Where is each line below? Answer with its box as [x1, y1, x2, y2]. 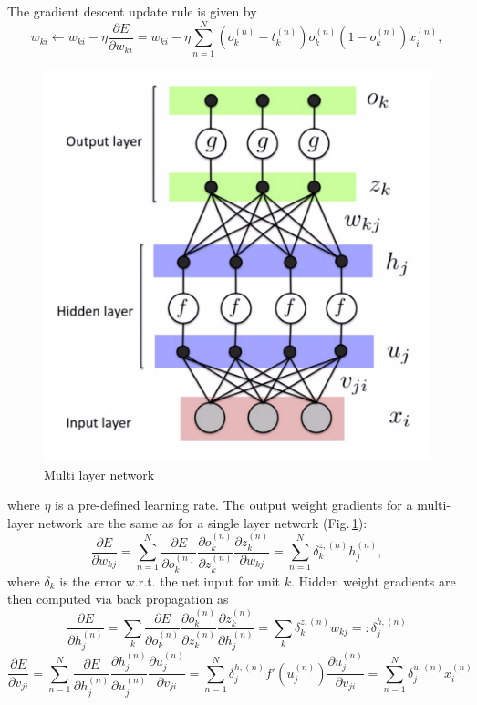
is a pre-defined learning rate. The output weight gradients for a [55, 495, 413, 514]
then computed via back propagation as [7, 589, 229, 608]
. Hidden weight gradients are [291, 571, 456, 590]
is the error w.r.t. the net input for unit [59, 571, 281, 590]
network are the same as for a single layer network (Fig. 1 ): [37, 513, 368, 532]
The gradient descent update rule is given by [7, 2, 257, 20]
